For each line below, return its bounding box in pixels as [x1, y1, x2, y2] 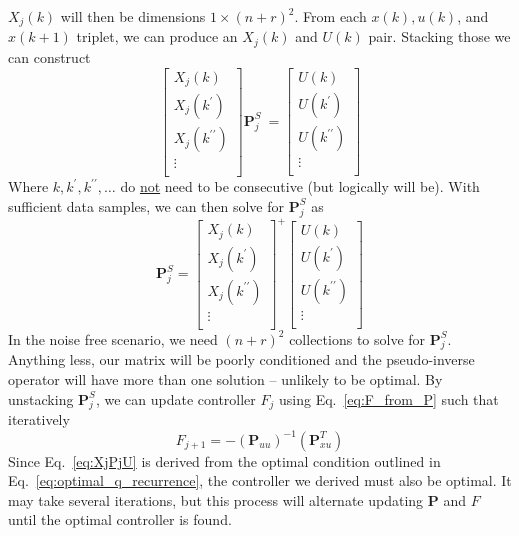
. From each [294, 6, 367, 26]
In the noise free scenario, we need [8, 328, 218, 349]
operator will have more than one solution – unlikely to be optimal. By [8, 369, 443, 390]
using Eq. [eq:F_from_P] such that [278, 388, 499, 409]
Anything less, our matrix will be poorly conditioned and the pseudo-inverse [8, 349, 475, 370]
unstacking [8, 388, 74, 409]
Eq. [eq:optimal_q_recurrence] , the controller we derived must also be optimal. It [8, 470, 512, 491]
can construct [8, 46, 91, 67]
